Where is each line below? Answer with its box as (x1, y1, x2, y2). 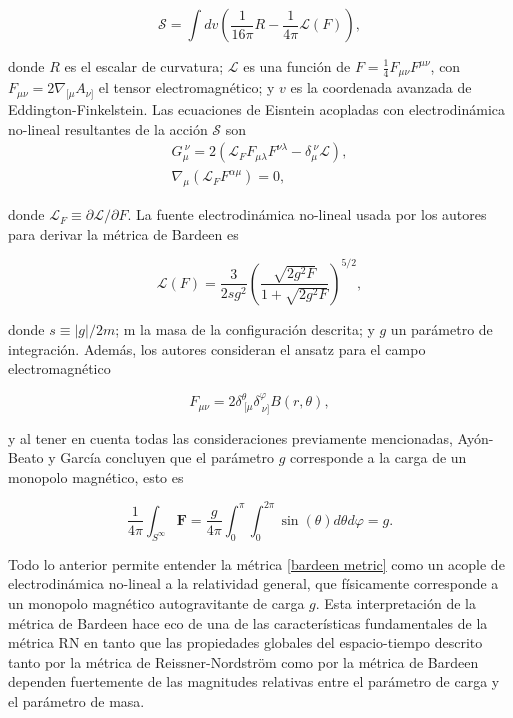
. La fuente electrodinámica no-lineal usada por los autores (127, 204, 487, 225)
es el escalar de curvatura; (64, 56, 224, 76)
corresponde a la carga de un (290, 447, 467, 468)
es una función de (243, 56, 351, 76)
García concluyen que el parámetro (60, 447, 274, 468)
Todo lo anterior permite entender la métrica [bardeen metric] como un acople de (8, 553, 505, 574)
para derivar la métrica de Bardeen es (8, 223, 239, 244)
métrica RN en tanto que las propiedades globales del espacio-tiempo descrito (8, 632, 483, 653)
